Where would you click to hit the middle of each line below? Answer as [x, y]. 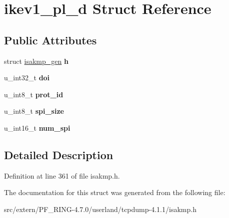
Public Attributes [50, 40]
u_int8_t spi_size [34, 111]
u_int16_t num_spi [37, 127]
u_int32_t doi [27, 78]
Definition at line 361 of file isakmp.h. [62, 175]
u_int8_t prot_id [34, 94]
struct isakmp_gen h [36, 61]
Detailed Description [59, 154]
